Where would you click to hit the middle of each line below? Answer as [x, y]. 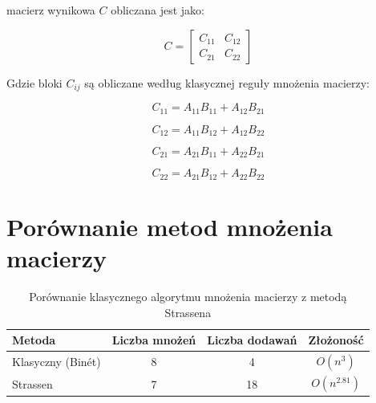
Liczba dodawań [252, 340]
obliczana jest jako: [158, 10]
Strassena [188, 312]
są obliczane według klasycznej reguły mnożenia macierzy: [227, 82]
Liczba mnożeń [154, 340]
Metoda [34, 340]
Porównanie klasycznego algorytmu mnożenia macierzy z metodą [188, 297]
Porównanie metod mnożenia [170, 227]
